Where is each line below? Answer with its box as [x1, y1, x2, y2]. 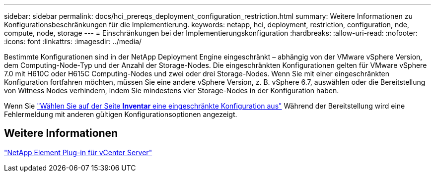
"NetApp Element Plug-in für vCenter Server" [4, 148, 152, 157]
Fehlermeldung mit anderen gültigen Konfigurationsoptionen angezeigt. [4, 110, 237, 118]
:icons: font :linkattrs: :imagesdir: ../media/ [4, 37, 142, 46]
